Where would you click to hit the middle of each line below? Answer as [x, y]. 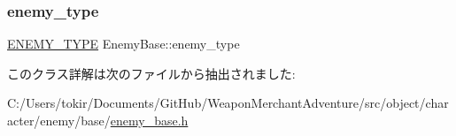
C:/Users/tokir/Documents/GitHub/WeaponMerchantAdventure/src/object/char [228, 103]
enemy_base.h [149, 120]
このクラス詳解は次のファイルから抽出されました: [151, 73]
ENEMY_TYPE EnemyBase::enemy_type [124, 44]
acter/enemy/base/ [59, 120]
